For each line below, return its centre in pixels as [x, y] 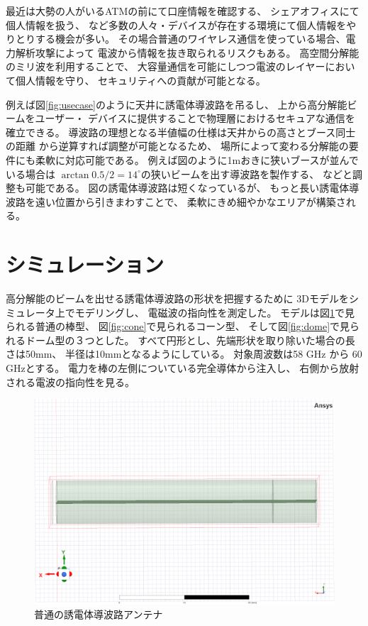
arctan [75, 175]
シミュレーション [85, 264]
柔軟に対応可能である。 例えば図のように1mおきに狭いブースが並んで [197, 159]
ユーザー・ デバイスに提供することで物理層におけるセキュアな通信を [195, 118]
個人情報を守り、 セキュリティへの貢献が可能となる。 [140, 80]
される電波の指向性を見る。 [70, 381]
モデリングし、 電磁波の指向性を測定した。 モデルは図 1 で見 [215, 312]
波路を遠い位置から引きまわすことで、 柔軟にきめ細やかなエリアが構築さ [176, 201]
